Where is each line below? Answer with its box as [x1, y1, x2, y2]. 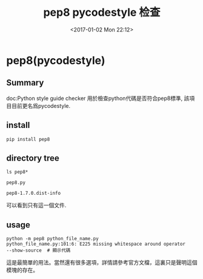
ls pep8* [6, 169, 28, 175]
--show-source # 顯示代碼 [6, 247, 71, 254]
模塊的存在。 [6, 266, 38, 274]
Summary [6, 78, 44, 88]
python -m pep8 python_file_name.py [6, 236, 99, 242]
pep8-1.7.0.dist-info [6, 190, 61, 197]
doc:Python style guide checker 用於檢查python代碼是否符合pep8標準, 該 [6, 95, 190, 102]
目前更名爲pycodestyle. [11, 102, 71, 109]
